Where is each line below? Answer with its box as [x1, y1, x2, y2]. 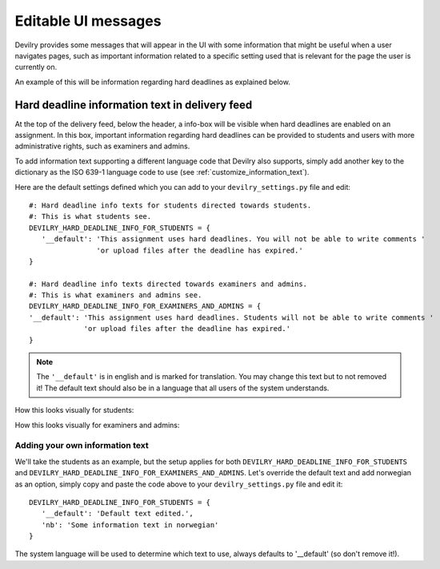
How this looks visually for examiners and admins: [14, 420, 180, 430]
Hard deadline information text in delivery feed [14, 98, 253, 111]
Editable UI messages [14, 12, 162, 30]
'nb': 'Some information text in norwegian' [41, 520, 219, 529]
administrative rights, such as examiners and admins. [14, 141, 190, 151]
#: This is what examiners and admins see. [29, 291, 202, 300]
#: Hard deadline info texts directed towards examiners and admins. [29, 279, 308, 289]
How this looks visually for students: [14, 406, 134, 415]
